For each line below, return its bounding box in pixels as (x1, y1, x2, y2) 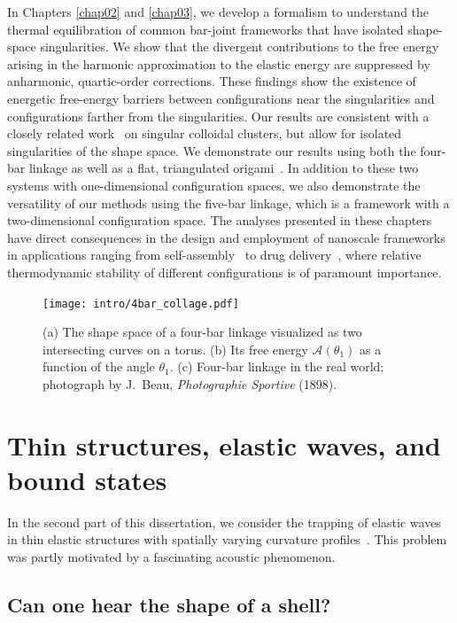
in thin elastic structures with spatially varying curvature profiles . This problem (7, 530, 447, 549)
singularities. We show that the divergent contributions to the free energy (40, 37, 439, 56)
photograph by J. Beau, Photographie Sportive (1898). (43, 374, 337, 393)
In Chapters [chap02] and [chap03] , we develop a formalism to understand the (7, 3, 430, 20)
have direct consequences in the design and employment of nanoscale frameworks (7, 228, 445, 246)
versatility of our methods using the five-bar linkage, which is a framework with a (7, 193, 450, 212)
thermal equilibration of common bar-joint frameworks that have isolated (7, 19, 404, 38)
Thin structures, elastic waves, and (7, 426, 441, 463)
